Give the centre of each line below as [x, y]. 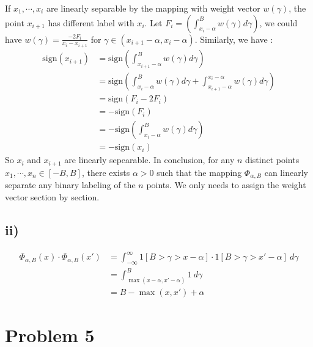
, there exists [106, 172]
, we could [278, 22]
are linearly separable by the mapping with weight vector [153, 8]
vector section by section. [52, 196]
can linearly [286, 172]
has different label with [91, 22]
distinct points [272, 160]
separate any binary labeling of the [70, 185]
